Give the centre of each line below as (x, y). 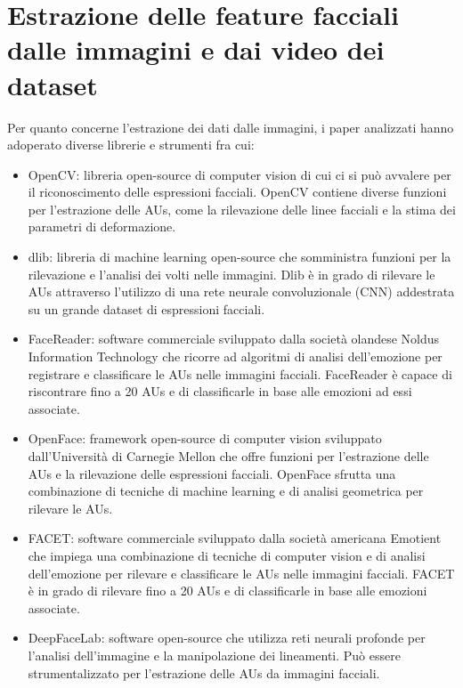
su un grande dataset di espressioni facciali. (146, 308)
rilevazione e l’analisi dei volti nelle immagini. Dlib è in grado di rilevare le (231, 274)
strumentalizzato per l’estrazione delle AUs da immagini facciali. (204, 672)
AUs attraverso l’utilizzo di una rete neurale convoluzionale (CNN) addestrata (241, 291)
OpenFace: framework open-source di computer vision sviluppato (205, 438)
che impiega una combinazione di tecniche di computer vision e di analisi (227, 555)
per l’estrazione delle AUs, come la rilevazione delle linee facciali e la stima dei (242, 209)
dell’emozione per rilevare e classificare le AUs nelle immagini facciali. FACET (241, 573)
